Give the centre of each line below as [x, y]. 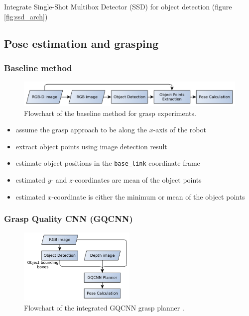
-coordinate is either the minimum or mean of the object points [148, 196]
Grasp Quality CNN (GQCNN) [68, 219]
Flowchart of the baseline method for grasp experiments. [110, 113]
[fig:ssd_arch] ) [26, 16]
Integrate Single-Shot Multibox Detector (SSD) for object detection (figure [118, 6]
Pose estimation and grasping [81, 43]
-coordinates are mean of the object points [137, 180]
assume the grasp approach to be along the [81, 130]
